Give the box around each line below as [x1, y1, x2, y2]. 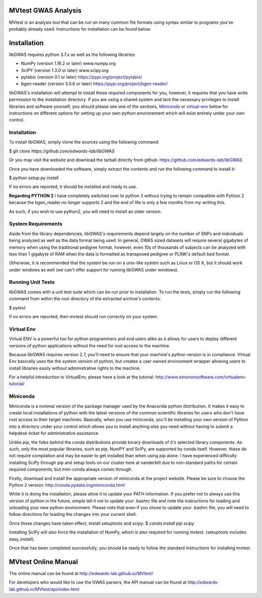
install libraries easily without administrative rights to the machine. [9, 365, 141, 371]
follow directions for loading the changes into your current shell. [9, 512, 137, 517]
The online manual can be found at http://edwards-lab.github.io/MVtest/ [9, 570, 153, 576]
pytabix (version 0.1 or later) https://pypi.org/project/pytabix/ [21, 74, 143, 80]
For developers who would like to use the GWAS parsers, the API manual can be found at [9, 580, 187, 585]
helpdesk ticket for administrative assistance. [9, 430, 99, 436]
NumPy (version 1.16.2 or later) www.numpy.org [21, 61, 116, 67]
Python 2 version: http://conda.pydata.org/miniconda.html [9, 482, 125, 488]
